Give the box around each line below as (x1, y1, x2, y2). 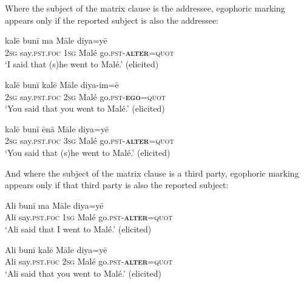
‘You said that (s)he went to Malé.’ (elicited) (5, 146, 171, 158)
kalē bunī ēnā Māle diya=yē (5, 122, 109, 135)
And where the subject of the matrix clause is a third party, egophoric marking (5, 166, 299, 179)
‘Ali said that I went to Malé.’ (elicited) (5, 222, 152, 235)
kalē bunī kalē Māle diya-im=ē (5, 78, 119, 90)
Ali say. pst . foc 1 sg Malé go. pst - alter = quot (5, 211, 173, 223)
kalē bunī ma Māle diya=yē (5, 34, 107, 47)
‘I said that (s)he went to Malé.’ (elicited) (5, 58, 159, 70)
